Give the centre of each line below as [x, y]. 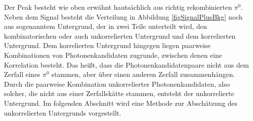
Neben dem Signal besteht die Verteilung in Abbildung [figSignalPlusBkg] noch [123, 16]
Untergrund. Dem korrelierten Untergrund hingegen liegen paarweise [107, 45]
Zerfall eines [22, 74]
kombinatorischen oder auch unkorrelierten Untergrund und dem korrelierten [120, 36]
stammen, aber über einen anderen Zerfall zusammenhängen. [143, 74]
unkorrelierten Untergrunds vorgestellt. [63, 112]
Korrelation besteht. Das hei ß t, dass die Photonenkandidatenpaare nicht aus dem [126, 64]
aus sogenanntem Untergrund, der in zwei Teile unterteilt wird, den [106, 26]
